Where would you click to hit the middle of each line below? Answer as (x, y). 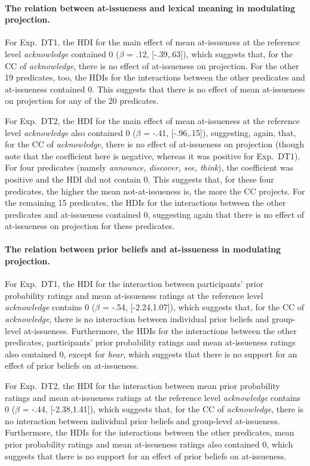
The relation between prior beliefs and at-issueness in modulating (143, 249)
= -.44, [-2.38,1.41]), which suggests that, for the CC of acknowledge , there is (163, 409)
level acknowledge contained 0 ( (62, 53)
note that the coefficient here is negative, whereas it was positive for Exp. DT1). (153, 155)
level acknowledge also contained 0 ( (70, 132)
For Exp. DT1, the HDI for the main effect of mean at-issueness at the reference (152, 42)
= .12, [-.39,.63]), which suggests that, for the (210, 53)
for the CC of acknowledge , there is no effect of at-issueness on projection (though (155, 144)
